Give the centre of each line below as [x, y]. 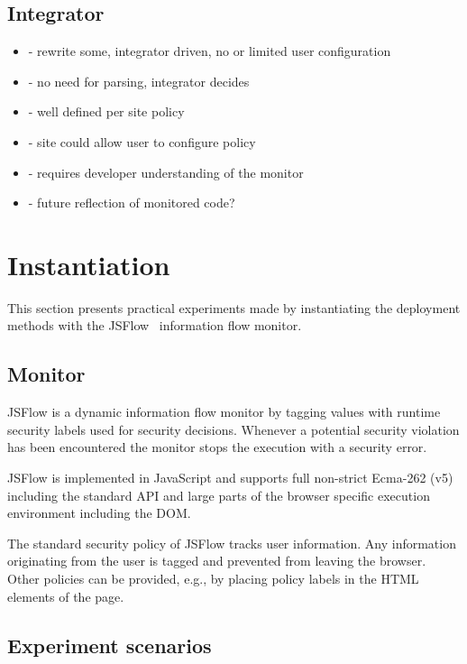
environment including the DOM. [99, 513]
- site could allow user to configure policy [142, 141]
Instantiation [89, 264]
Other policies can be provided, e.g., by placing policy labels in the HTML [213, 579]
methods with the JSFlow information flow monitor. [155, 325]
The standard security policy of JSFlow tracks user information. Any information [232, 543]
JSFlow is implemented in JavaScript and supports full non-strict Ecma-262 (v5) [230, 478]
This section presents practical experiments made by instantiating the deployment [234, 307]
